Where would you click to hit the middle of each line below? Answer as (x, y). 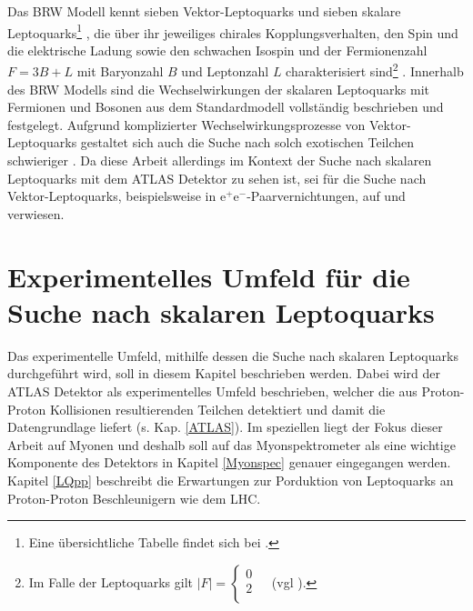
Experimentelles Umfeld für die (209, 276)
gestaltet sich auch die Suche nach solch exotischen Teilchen (247, 142)
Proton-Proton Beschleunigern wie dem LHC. (134, 498)
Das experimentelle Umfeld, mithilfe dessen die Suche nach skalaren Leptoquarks (233, 355)
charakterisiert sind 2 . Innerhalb (375, 70)
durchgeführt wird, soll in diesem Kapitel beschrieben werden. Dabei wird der (224, 373)
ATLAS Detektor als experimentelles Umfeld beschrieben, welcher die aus (212, 391)
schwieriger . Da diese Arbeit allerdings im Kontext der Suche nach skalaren (220, 160)
